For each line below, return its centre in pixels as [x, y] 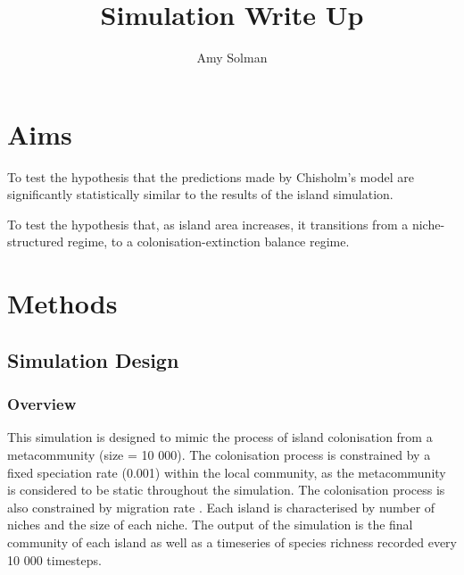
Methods [62, 303]
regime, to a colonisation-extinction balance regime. [208, 242]
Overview [42, 404]
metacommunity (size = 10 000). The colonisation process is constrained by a [219, 454]
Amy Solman [232, 58]
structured [36, 242]
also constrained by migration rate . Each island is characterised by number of [221, 507]
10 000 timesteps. [54, 559]
